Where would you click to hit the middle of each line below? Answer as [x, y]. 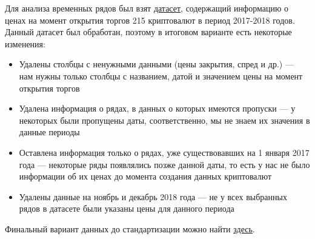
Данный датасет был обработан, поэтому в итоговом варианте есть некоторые [148, 32]
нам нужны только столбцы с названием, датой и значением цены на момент [161, 76]
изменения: [25, 43]
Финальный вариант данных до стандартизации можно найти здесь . [130, 228]
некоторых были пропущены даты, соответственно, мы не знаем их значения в [164, 120]
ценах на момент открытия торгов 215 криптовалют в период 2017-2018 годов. [150, 20]
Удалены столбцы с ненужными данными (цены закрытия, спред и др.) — [156, 64]
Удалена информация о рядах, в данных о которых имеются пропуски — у [157, 108]
